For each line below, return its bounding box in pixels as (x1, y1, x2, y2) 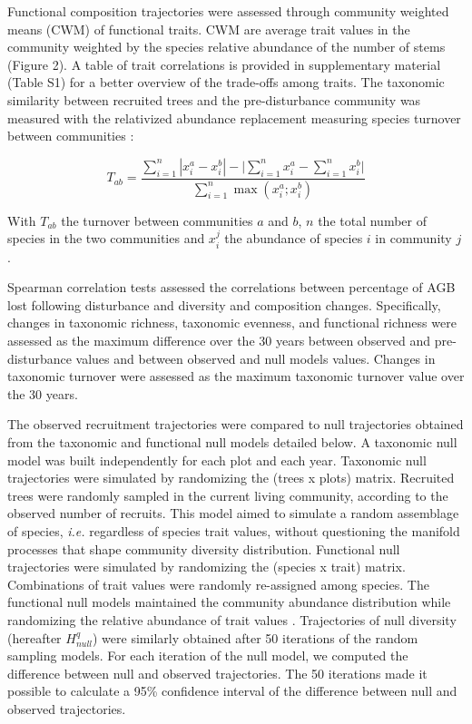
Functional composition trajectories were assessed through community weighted (7, 2, 449, 20)
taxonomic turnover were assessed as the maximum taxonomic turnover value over (7, 367, 465, 386)
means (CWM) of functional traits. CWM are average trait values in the (7, 19, 410, 38)
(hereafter (7, 628, 62, 647)
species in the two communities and (7, 229, 205, 248)
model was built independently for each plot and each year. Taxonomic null (7, 450, 427, 469)
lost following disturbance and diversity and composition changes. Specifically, (7, 295, 441, 314)
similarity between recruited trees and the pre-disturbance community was (7, 90, 421, 109)
